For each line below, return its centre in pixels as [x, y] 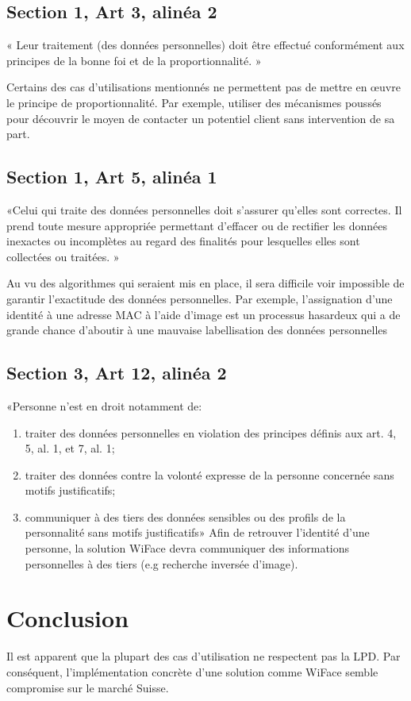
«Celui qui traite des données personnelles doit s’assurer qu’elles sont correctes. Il [204, 209]
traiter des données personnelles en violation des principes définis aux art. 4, [211, 432]
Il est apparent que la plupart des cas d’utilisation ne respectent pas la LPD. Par [204, 656]
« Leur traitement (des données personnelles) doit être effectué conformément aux [205, 45]
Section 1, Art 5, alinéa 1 [112, 177]
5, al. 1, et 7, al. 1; [70, 448]
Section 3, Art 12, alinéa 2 [117, 373]
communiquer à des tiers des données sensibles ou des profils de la [185, 516]
